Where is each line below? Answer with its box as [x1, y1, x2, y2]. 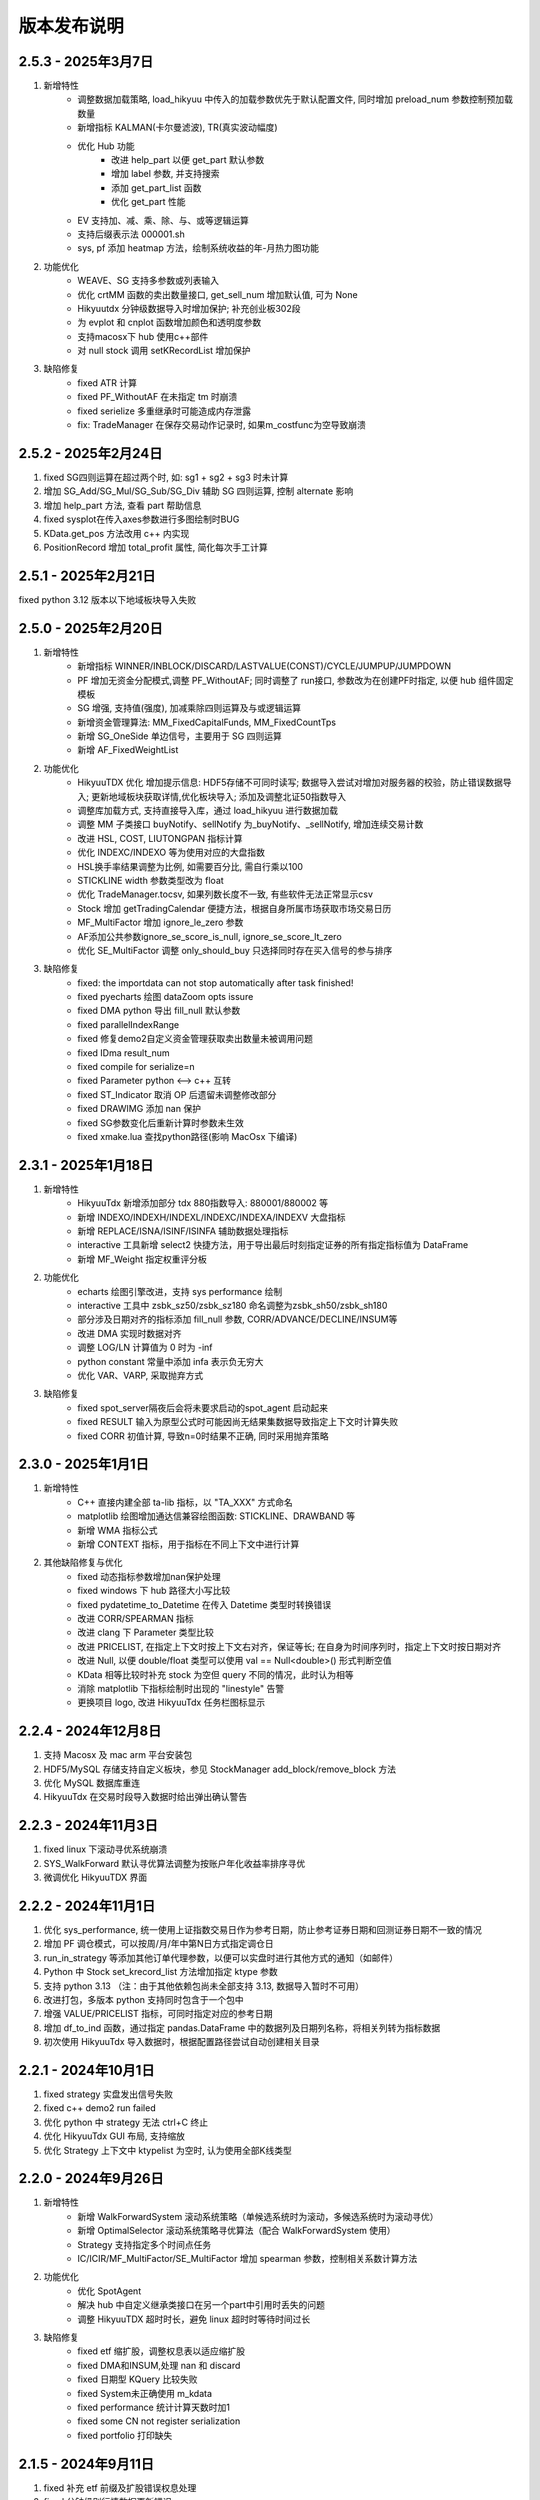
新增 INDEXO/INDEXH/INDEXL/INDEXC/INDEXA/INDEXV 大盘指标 [77, 1211, 346, 1223]
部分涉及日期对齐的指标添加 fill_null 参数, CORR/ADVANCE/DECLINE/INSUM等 [77, 1313, 398, 1325]
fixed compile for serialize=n [77, 1061, 195, 1073]
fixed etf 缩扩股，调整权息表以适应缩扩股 [77, 2345, 246, 2357]
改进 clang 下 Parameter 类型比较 [77, 1626, 215, 1639]
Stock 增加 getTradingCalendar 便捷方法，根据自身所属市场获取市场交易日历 [77, 902, 392, 914]
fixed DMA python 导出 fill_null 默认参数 [77, 1005, 241, 1017]
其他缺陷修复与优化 [43, 1556, 123, 1569]
